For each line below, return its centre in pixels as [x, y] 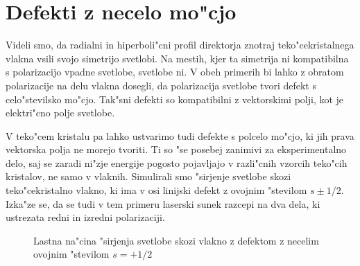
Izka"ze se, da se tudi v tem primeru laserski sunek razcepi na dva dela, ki [163, 203]
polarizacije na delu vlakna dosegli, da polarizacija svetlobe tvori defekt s [161, 85]
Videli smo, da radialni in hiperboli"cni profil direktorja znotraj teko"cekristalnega [180, 45]
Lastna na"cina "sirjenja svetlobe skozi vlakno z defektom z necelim [176, 240]
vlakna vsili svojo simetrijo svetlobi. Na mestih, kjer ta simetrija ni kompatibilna [177, 58]
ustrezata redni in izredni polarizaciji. [85, 217]
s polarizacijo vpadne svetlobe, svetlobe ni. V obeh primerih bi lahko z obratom [175, 72]
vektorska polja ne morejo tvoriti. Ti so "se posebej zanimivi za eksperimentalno [176, 149]
